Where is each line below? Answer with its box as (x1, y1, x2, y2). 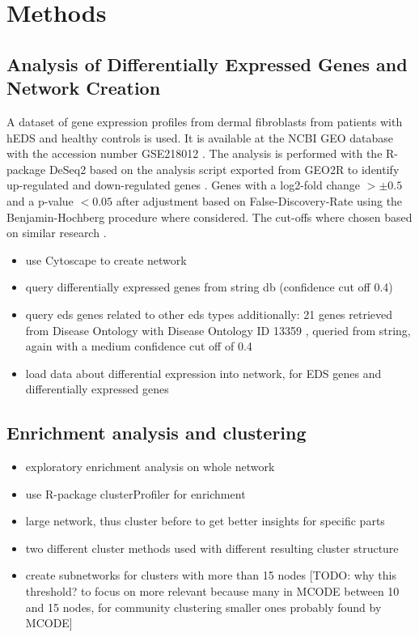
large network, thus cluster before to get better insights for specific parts (25, 512, 385, 529)
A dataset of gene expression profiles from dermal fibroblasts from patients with (6, 113, 403, 130)
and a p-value (6, 192, 74, 209)
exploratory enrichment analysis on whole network (25, 458, 275, 475)
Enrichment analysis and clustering (6, 420, 307, 445)
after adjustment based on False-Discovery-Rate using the (116, 192, 403, 209)
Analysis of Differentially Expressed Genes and (6, 51, 408, 76)
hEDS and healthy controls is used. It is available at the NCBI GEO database (6, 129, 394, 146)
